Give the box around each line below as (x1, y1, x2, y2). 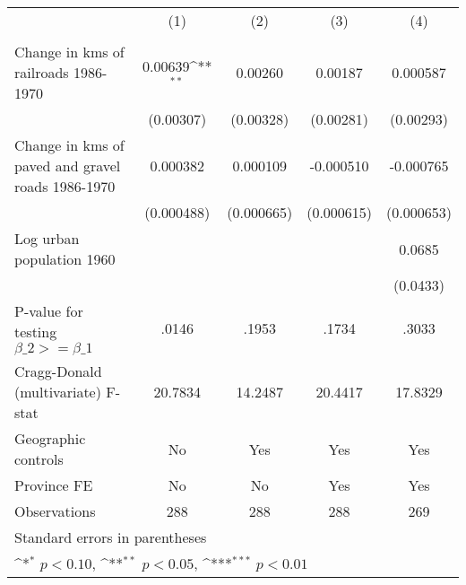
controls (14, 449, 64, 469)
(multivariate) (14, 381, 101, 402)
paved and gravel (14, 155, 121, 176)
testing (14, 321, 57, 342)
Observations (14, 501, 96, 521)
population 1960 (14, 249, 116, 269)
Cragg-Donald (14, 361, 102, 381)
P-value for (14, 301, 83, 321)
